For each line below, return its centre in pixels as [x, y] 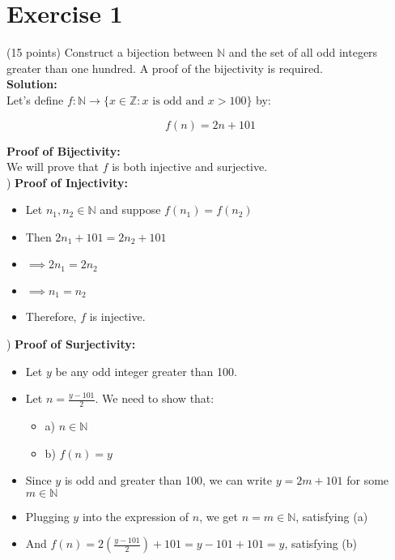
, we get [219, 516]
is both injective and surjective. [190, 167]
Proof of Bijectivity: [64, 150]
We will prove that [53, 167]
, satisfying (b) [321, 543]
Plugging [47, 516]
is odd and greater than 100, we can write [168, 480]
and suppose [130, 209]
